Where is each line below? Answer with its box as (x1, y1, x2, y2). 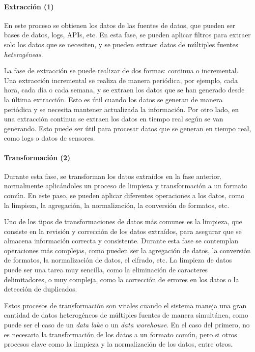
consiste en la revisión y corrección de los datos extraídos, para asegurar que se (4, 226, 242, 236)
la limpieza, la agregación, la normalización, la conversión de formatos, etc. (4, 200, 229, 210)
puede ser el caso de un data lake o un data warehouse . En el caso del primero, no (4, 320, 250, 330)
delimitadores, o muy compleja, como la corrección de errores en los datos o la (4, 274, 239, 284)
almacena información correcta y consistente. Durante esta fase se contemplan (4, 235, 239, 246)
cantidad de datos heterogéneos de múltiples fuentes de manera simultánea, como (4, 310, 249, 320)
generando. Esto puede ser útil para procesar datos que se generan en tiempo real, (4, 123, 251, 133)
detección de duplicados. (4, 284, 77, 294)
